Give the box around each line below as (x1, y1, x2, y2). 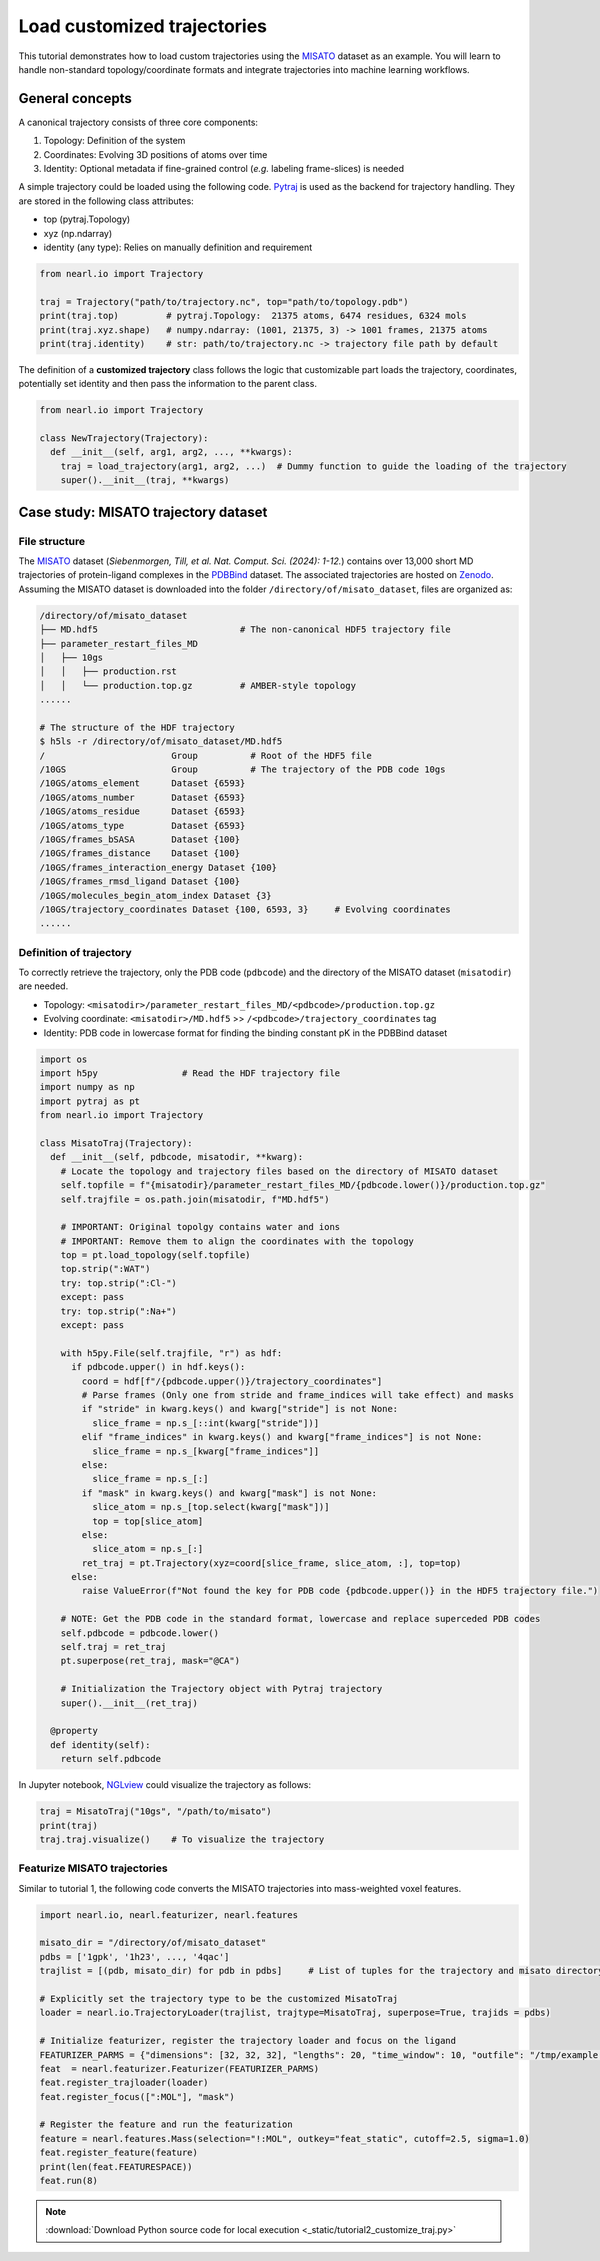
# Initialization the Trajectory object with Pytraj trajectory (60, 1683, 383, 1695)
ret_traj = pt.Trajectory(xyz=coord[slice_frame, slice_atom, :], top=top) (81, 1557, 462, 1569)
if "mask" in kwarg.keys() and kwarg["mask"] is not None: (81, 1487, 378, 1499)
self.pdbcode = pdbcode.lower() (60, 1627, 220, 1639)
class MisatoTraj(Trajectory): (39, 1137, 194, 1149)
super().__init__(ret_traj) (60, 1697, 199, 1709)
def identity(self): (50, 1739, 151, 1750)
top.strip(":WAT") (60, 1263, 151, 1275)
